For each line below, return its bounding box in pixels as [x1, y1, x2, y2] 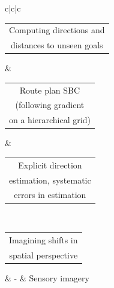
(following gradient [15, 98, 85, 111]
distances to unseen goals [11, 39, 103, 51]
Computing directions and [9, 24, 105, 36]
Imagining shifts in [9, 233, 78, 246]
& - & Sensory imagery [5, 271, 89, 284]
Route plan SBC [19, 83, 80, 96]
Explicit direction [18, 158, 82, 171]
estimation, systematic [9, 173, 91, 186]
